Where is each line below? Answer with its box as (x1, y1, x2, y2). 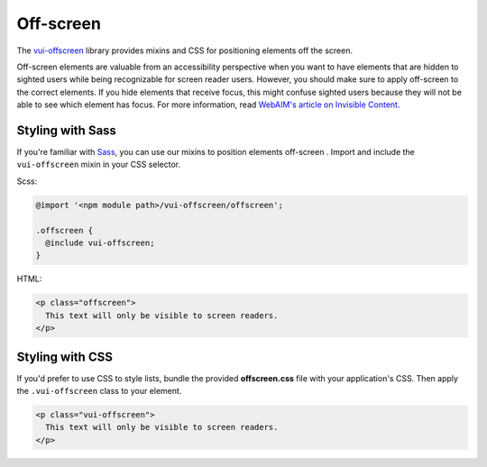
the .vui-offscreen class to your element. (16, 385, 182, 396)
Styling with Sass (16, 123, 117, 138)
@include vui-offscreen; (45, 237, 155, 248)
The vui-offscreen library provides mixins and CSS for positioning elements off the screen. (16, 45, 354, 56)
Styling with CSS (16, 349, 113, 364)
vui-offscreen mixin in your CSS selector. (16, 159, 180, 170)
